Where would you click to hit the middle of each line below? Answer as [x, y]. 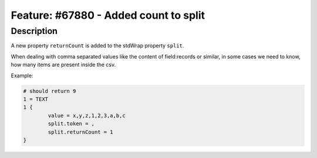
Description [34, 31]
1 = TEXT [36, 99]
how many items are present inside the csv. [63, 65]
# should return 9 [50, 91]
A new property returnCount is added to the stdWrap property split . [97, 46]
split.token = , [71, 124]
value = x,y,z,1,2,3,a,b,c [87, 115]
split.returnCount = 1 [81, 132]
